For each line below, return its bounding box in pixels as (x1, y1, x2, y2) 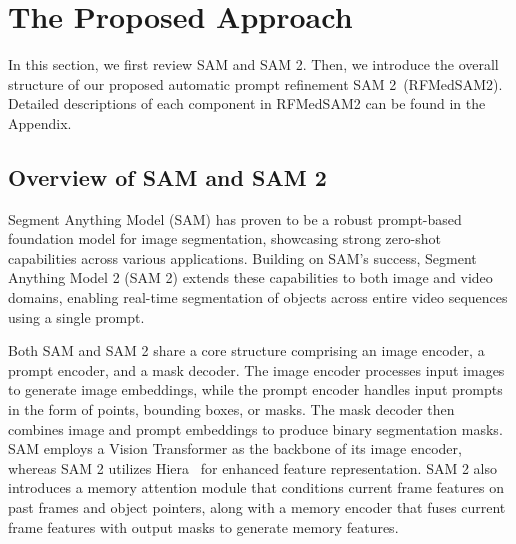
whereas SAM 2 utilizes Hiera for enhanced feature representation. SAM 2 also (8, 457, 497, 478)
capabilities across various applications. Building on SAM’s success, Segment (8, 247, 477, 268)
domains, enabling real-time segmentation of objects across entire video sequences (8, 287, 508, 308)
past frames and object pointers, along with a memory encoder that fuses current (8, 497, 506, 518)
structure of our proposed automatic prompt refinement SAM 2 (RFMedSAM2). (8, 73, 503, 94)
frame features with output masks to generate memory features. (8, 516, 399, 537)
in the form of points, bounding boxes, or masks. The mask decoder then (8, 399, 455, 420)
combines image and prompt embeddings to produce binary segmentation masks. (8, 418, 503, 439)
